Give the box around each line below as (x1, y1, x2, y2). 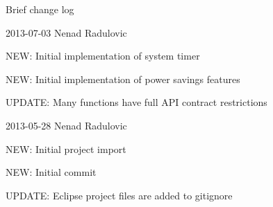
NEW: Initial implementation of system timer (6, 48, 200, 63)
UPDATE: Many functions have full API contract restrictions (6, 95, 267, 109)
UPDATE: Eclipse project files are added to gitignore (6, 188, 233, 202)
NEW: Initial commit (6, 165, 97, 179)
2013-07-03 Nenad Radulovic (6, 25, 127, 39)
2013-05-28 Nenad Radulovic (6, 118, 127, 132)
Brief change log (6, 2, 74, 16)
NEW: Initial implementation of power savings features (6, 71, 240, 86)
